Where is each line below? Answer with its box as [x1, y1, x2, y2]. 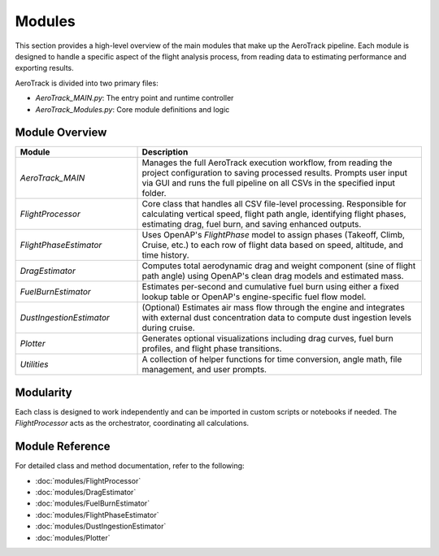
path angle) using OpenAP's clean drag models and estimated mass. [141, 271, 404, 282]
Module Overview [15, 126, 107, 140]
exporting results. [15, 63, 75, 73]
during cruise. [141, 322, 195, 333]
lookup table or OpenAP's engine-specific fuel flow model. [141, 291, 367, 302]
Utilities [20, 358, 49, 370]
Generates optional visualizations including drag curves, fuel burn [141, 333, 394, 345]
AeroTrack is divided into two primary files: [15, 78, 159, 88]
